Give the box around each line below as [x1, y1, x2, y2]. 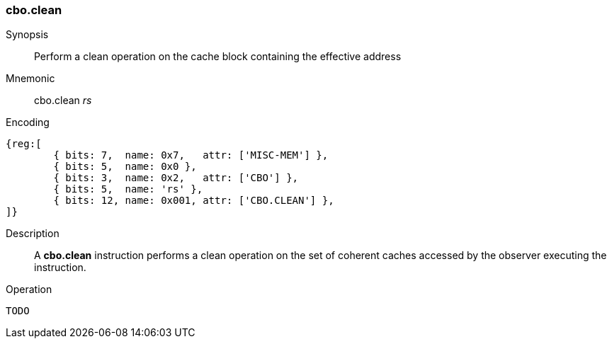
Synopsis [6, 28, 49, 41]
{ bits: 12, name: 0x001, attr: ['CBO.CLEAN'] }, [53, 195, 334, 207]
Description [6, 227, 59, 240]
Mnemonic [6, 72, 55, 85]
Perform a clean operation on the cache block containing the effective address [34, 50, 402, 63]
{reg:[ [6, 138, 42, 150]
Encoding [6, 116, 50, 129]
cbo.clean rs [34, 94, 92, 107]
